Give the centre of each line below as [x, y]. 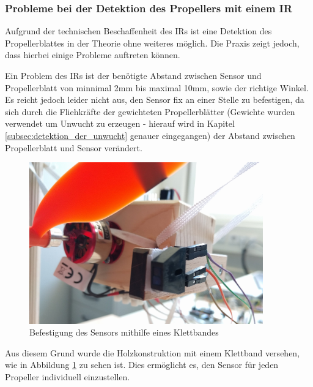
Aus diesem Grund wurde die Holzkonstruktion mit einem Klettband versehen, [153, 352]
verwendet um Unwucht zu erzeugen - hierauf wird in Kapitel [120, 123]
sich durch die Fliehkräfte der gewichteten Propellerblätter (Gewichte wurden [150, 111]
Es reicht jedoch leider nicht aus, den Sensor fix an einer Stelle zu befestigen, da [155, 100]
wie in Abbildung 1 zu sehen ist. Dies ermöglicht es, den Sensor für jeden [142, 365]
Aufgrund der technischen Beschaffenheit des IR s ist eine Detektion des [138, 31]
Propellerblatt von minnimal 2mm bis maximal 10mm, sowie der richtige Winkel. [157, 87]
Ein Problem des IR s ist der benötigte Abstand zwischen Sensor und [133, 75]
